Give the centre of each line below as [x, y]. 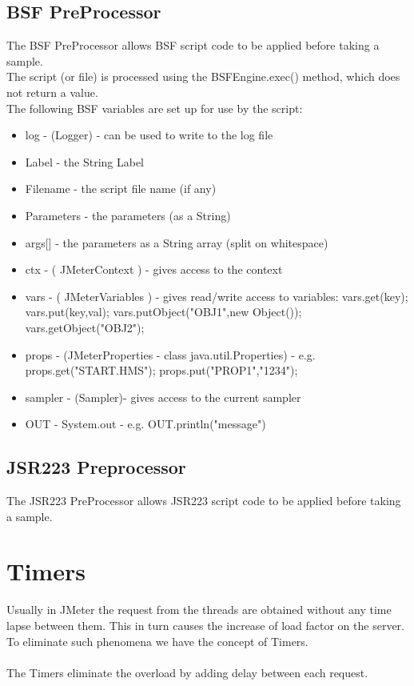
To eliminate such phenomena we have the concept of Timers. [157, 641]
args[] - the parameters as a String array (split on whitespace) [177, 242]
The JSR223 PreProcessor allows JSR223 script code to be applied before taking [204, 501]
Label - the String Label [85, 161]
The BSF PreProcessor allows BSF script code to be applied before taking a [193, 45]
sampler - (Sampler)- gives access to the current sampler [163, 397]
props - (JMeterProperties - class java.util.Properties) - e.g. [170, 354]
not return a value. [52, 92]
